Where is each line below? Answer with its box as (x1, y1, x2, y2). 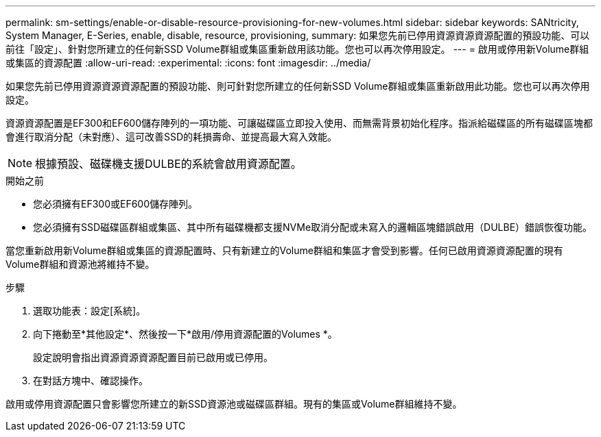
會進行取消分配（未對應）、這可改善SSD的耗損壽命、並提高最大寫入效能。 (5, 131, 338, 142)
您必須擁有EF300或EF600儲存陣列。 (33, 198, 198, 210)
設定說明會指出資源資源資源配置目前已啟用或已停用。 (33, 351, 273, 363)
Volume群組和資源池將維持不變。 (5, 258, 155, 270)
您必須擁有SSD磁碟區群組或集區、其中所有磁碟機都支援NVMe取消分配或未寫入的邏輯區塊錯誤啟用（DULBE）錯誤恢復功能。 (33, 221, 593, 233)
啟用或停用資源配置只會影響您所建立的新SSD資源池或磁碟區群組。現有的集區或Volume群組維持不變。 (5, 398, 462, 410)
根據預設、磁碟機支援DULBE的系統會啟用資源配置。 (35, 157, 302, 171)
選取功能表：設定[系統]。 (33, 305, 146, 316)
